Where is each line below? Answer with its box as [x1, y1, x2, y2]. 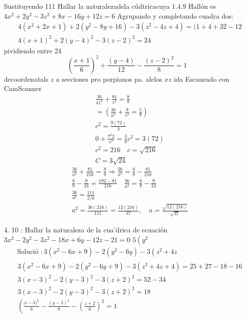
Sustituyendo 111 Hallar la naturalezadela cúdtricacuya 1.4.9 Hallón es [4, 1, 216, 11]
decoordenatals [4, 73, 48, 84]
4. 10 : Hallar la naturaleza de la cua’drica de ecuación [4, 225, 168, 235]
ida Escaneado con [174, 73, 229, 84]
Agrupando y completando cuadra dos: [117, 10, 234, 21]
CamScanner [4, 83, 42, 93]
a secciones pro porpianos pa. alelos [56, 73, 162, 84]
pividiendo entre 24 [4, 45, 62, 55]
